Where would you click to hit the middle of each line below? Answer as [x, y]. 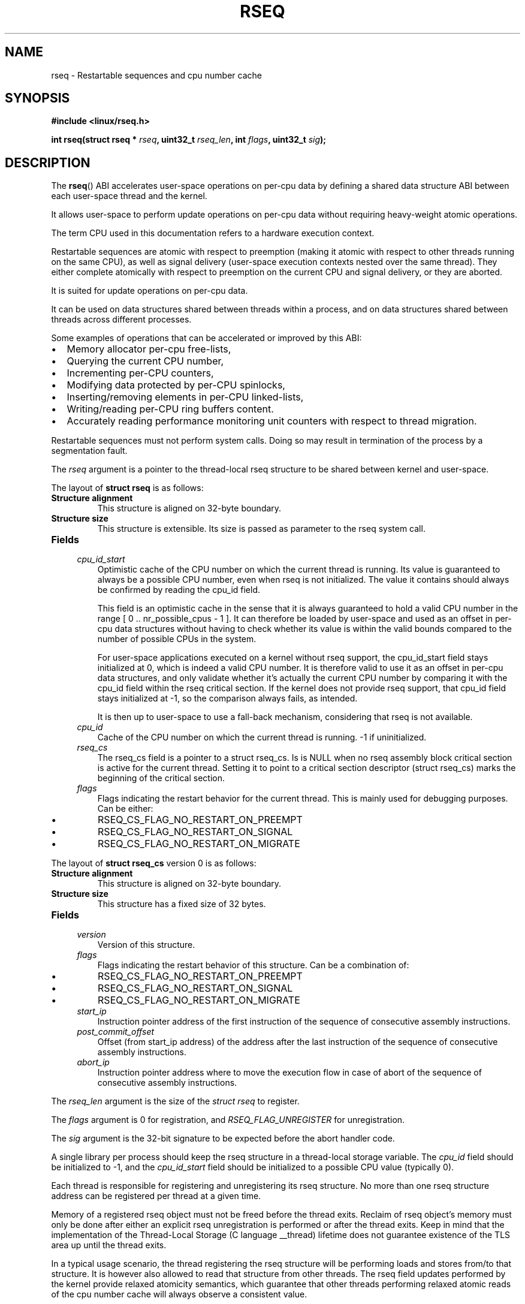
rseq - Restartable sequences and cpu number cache [156, 75]
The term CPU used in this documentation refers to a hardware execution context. [213, 233]
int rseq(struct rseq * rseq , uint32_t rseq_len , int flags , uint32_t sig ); [189, 140]
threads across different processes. [121, 320]
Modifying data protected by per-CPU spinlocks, [176, 385]
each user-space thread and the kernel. [129, 196]
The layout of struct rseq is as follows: [127, 488]
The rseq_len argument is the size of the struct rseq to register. [175, 1101]
